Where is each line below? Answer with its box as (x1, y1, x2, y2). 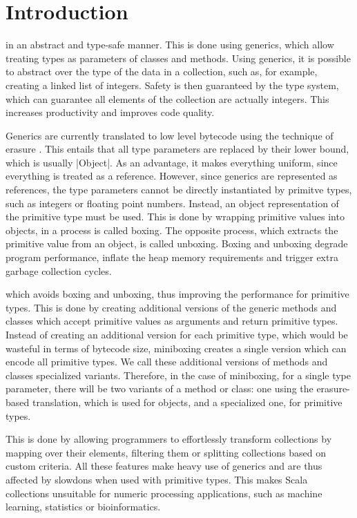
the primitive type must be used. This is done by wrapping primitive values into (6, 209, 345, 224)
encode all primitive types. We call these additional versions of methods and (6, 354, 328, 369)
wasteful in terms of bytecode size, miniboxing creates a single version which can (6, 340, 347, 355)
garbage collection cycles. (6, 263, 112, 278)
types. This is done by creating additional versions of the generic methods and (6, 300, 337, 314)
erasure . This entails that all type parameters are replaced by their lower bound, (6, 142, 349, 156)
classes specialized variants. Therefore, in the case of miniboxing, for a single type (6, 367, 351, 382)
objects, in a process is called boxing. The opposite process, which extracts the (6, 222, 338, 237)
